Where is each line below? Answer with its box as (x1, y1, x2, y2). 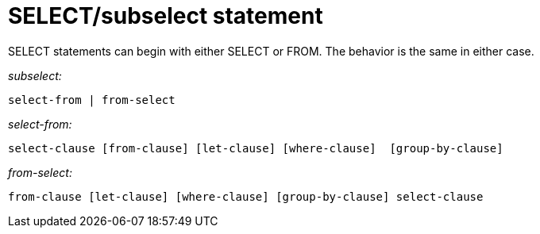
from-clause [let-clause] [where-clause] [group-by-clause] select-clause (8, 190, 484, 203)
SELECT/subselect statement (8, 2, 323, 29)
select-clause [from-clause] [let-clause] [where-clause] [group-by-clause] (8, 141, 503, 155)
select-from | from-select (8, 93, 175, 106)
